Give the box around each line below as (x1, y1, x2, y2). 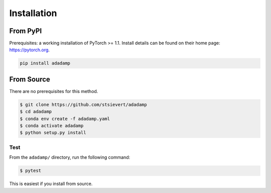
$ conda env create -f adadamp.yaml (20, 116, 110, 122)
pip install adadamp (20, 60, 70, 66)
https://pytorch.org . (9, 47, 50, 53)
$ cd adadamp (20, 109, 52, 115)
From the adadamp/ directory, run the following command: (9, 154, 130, 160)
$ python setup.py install (20, 130, 86, 136)
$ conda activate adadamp (20, 123, 84, 129)
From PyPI (9, 27, 42, 35)
